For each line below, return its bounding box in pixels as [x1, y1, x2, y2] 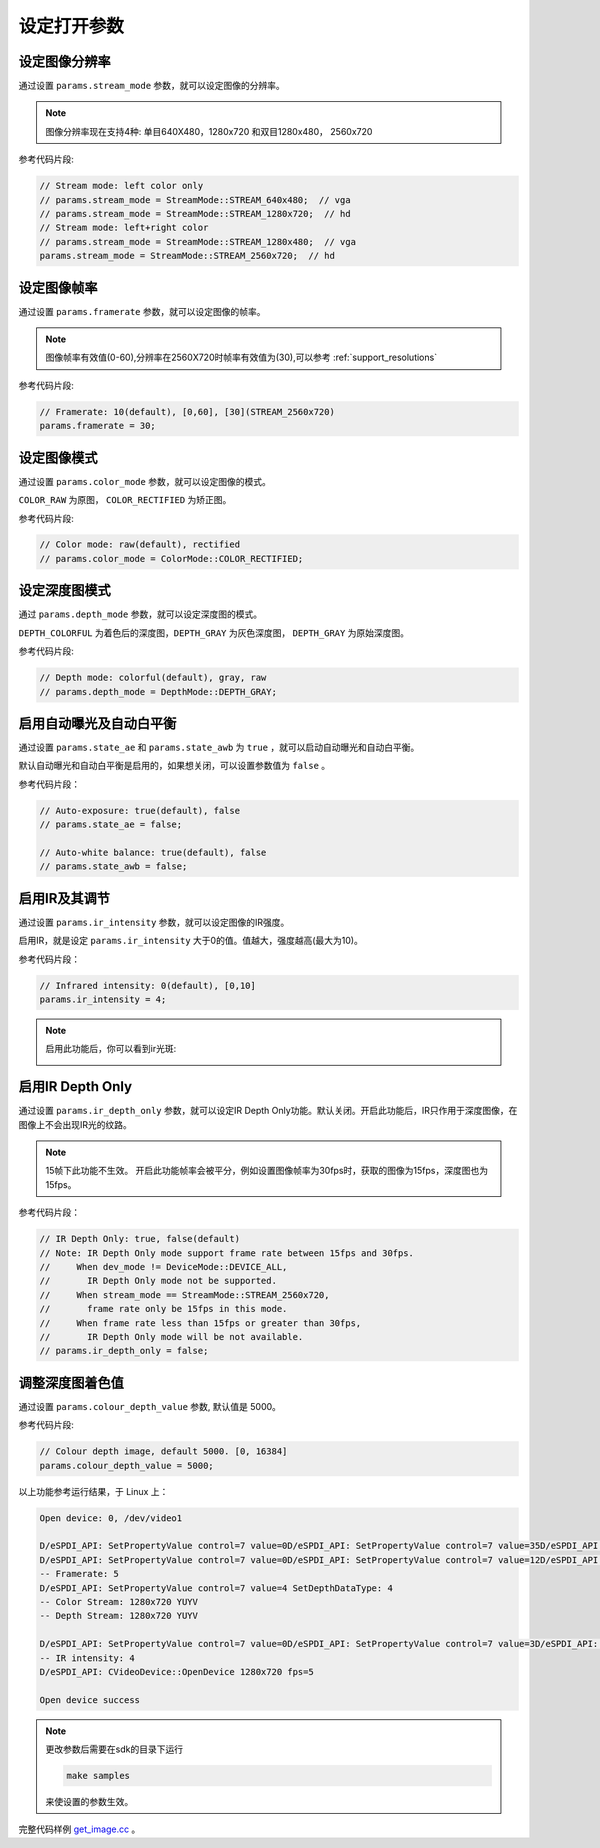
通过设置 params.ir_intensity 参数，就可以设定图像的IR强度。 [18, 916, 290, 928]
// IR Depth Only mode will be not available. [39, 1331, 304, 1342]
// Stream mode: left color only [39, 180, 204, 192]
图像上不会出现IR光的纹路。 [18, 1118, 132, 1130]
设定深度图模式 [18, 582, 111, 599]
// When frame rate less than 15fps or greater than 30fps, [39, 1317, 362, 1329]
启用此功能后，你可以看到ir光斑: [45, 1043, 177, 1055]
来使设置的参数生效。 [45, 1796, 134, 1808]
